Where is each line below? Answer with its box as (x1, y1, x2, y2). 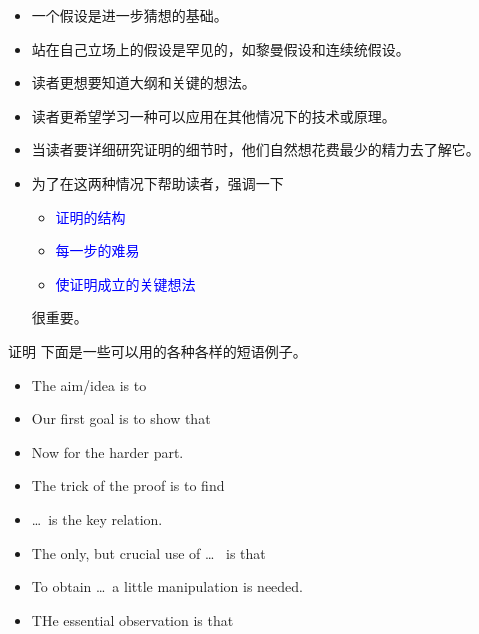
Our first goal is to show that (31, 408, 211, 429)
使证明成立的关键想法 (55, 273, 196, 294)
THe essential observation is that (31, 609, 234, 630)
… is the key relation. (31, 508, 163, 529)
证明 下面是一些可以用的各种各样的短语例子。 (8, 340, 307, 361)
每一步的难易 (55, 240, 140, 261)
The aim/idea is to (31, 374, 147, 395)
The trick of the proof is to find (31, 475, 225, 496)
